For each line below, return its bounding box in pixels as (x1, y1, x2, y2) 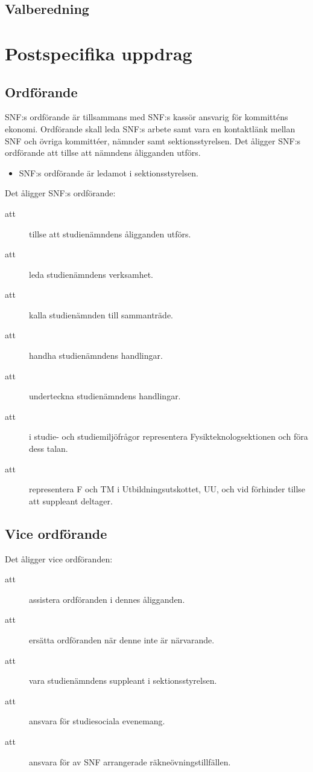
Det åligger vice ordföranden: (5, 552, 113, 565)
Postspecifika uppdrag (5, 40, 192, 65)
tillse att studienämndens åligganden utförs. (29, 227, 191, 240)
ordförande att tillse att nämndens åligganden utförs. (5, 146, 201, 159)
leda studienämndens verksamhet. (29, 268, 153, 280)
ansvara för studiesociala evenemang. (29, 715, 165, 727)
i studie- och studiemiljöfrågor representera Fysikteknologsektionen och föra (29, 430, 308, 443)
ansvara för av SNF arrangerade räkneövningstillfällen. (29, 755, 231, 768)
